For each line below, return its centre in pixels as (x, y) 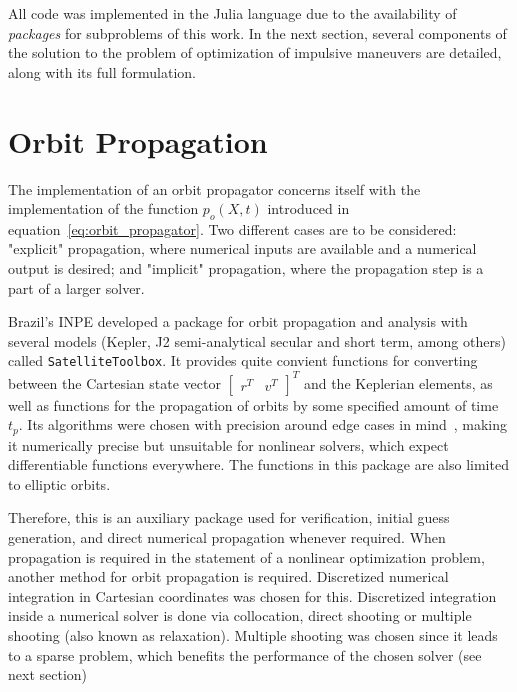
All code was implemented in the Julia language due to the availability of (232, 13)
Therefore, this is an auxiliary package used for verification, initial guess (229, 517)
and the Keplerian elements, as (398, 382)
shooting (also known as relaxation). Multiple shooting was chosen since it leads (253, 635)
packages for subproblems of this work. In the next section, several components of (257, 32)
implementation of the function (103, 208)
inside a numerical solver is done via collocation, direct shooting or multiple (240, 615)
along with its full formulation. (102, 71)
